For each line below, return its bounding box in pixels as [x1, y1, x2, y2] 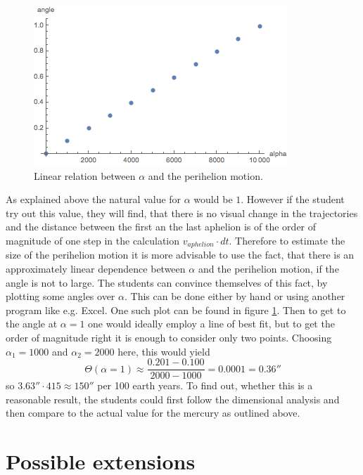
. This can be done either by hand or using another [124, 289, 345, 304]
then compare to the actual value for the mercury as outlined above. [6, 405, 300, 420]
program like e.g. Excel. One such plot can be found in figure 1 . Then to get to [6, 302, 346, 317]
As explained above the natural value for [6, 192, 181, 207]
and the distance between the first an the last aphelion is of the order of [6, 219, 317, 234]
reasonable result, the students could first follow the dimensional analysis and [6, 391, 340, 406]
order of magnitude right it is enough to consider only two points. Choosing [6, 330, 332, 344]
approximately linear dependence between [6, 261, 186, 276]
